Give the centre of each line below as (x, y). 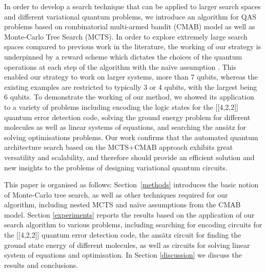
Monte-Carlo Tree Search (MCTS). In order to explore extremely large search (126, 36)
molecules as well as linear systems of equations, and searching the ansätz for (125, 127)
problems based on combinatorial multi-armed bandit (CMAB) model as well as (130, 26)
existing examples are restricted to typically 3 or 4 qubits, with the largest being (131, 86)
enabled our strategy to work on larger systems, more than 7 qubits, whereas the (131, 77)
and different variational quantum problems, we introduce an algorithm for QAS (130, 16)
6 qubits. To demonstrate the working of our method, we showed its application (129, 97)
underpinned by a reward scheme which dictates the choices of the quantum (123, 56)
